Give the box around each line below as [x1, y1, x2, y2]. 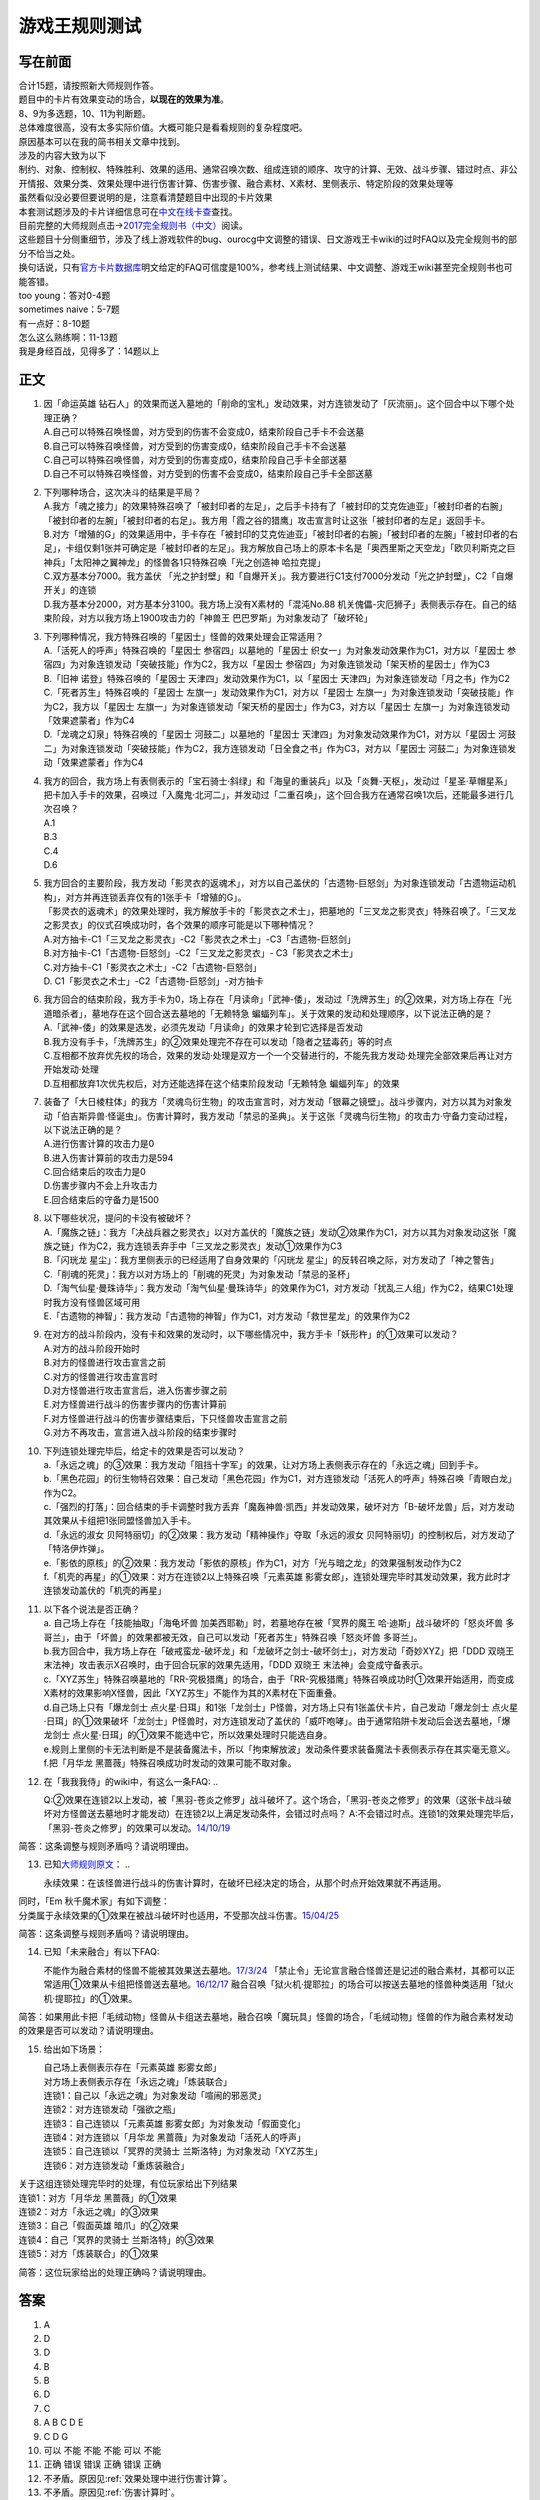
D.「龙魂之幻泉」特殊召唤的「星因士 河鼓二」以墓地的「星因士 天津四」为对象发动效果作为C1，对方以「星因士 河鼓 [43, 728, 517, 740]
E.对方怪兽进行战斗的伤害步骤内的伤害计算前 [43, 1398, 227, 1410]
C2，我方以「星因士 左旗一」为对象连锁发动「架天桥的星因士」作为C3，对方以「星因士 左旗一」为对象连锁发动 [51, 700, 510, 712]
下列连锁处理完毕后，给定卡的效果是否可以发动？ [43, 1445, 245, 1457]
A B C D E [43, 2416, 84, 2429]
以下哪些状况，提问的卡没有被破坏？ [43, 1212, 193, 1224]
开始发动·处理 [43, 1063, 100, 1075]
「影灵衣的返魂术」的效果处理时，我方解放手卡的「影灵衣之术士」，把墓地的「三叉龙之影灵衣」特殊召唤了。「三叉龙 [43, 905, 517, 917]
